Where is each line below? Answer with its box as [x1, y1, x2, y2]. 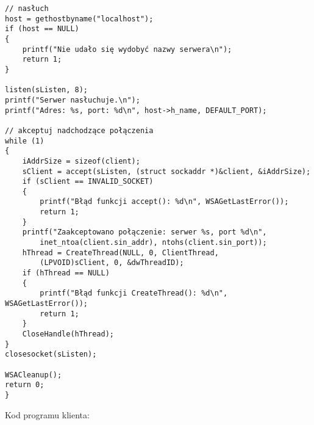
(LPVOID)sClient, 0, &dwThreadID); [40, 258, 184, 267]
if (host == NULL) [5, 24, 79, 34]
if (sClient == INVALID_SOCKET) [22, 177, 154, 186]
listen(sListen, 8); [5, 85, 88, 95]
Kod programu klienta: [5, 408, 90, 421]
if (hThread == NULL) [22, 269, 110, 278]
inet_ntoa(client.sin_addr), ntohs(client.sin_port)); [40, 238, 267, 247]
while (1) [5, 136, 45, 145]
